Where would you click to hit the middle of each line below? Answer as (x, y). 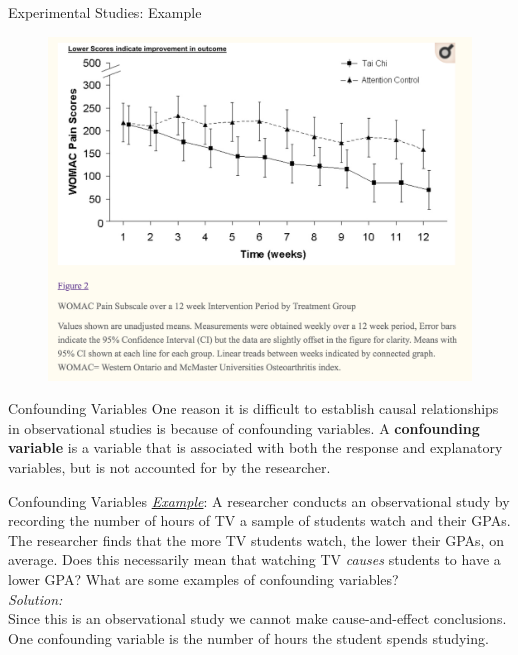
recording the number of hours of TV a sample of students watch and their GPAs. (259, 520)
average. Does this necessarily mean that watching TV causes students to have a (254, 559)
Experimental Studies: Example (105, 12)
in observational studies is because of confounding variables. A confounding (244, 427)
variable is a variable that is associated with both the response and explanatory (255, 447)
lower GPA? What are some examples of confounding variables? (203, 579)
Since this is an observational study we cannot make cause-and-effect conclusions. (257, 618)
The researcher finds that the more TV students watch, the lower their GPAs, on (256, 539)
